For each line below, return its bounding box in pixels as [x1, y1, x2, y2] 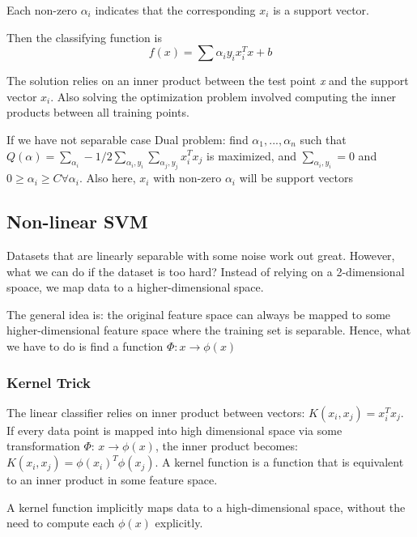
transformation [6, 437, 80, 454]
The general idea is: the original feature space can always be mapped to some [6, 305, 391, 322]
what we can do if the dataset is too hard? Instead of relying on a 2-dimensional [6, 262, 405, 279]
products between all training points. [6, 104, 189, 121]
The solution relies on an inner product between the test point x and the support [6, 72, 409, 89]
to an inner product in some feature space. [6, 471, 218, 488]
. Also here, [79, 169, 136, 186]
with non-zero [153, 169, 222, 186]
